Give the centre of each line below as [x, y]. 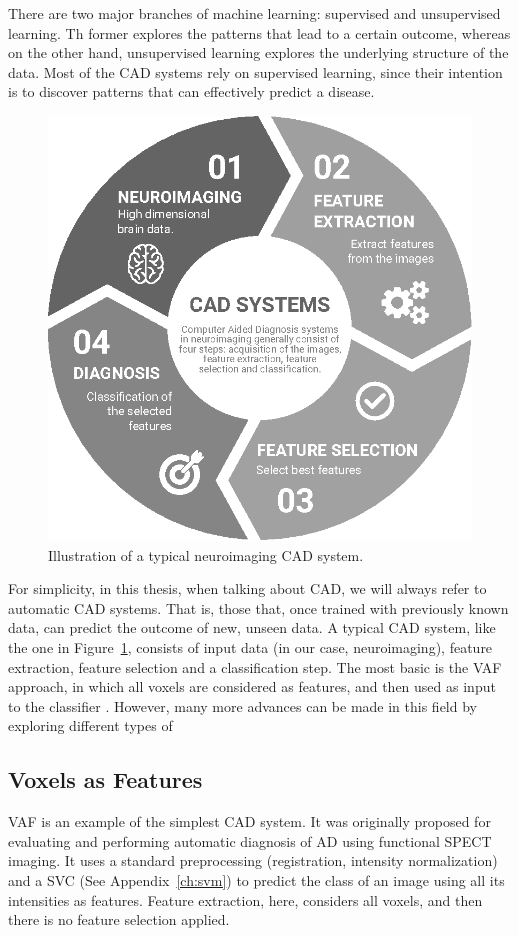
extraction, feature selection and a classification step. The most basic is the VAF [255, 666]
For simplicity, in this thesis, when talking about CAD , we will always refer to [247, 588]
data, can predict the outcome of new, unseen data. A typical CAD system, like [252, 627]
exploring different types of [90, 725]
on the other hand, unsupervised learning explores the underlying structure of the [258, 52]
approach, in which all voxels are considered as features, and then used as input [252, 686]
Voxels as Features [105, 779]
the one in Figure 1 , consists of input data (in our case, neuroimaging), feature [250, 647]
